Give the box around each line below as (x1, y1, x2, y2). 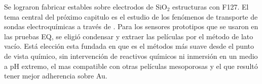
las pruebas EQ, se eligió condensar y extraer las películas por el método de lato (4, 31, 253, 41)
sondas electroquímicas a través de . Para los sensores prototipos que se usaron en (4, 21, 258, 32)
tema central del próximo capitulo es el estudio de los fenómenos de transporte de (4, 11, 258, 22)
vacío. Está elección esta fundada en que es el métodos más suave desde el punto (4, 41, 254, 51)
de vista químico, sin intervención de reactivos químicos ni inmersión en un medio (4, 50, 258, 61)
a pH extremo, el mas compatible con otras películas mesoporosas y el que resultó (4, 60, 258, 71)
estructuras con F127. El (172, 2, 249, 12)
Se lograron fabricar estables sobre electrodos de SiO (4, 2, 167, 12)
